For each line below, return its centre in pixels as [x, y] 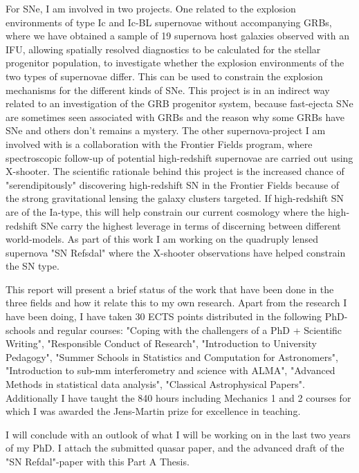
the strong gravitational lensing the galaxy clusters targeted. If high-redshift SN [175, 198]
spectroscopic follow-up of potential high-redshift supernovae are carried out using [179, 157]
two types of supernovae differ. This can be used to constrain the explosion [164, 76]
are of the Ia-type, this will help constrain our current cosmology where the [165, 211]
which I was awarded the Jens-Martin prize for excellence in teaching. [153, 411]
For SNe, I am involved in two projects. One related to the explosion [151, 8]
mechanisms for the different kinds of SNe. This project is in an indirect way [168, 90]
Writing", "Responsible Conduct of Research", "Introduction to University [162, 343]
